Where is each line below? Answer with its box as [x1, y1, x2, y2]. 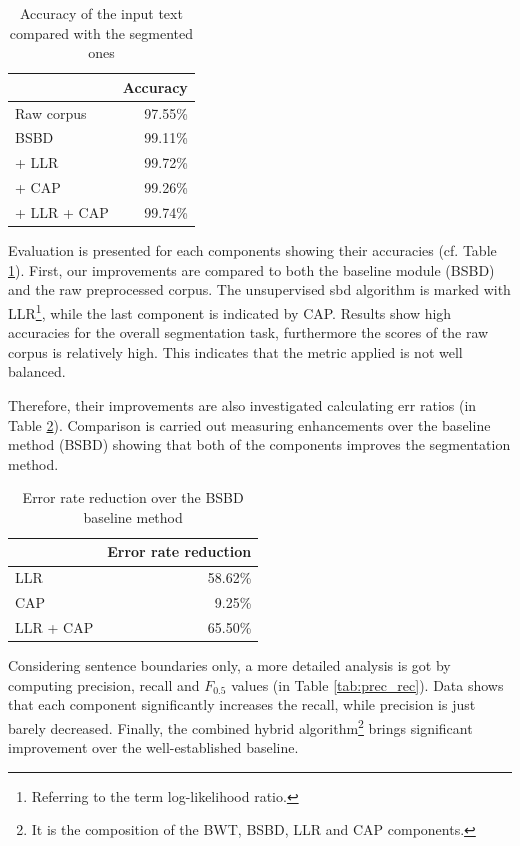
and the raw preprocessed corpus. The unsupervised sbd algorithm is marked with [8, 279, 511, 300]
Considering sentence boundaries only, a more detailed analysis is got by [8, 655, 451, 676]
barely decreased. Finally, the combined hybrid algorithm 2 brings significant [8, 714, 473, 738]
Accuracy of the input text [19, 3, 183, 23]
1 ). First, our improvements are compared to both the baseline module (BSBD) [8, 259, 495, 280]
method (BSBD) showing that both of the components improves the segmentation [8, 434, 511, 455]
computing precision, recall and [8, 674, 200, 695]
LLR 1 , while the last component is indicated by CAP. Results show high [8, 299, 452, 323]
